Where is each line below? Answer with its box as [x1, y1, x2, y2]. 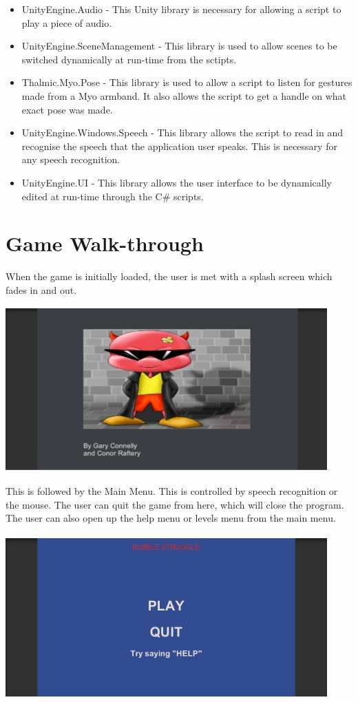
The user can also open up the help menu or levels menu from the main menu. [6, 511, 336, 525]
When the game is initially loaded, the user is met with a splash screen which [6, 269, 333, 284]
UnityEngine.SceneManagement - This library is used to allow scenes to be [21, 39, 337, 53]
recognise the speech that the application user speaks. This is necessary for [21, 138, 337, 153]
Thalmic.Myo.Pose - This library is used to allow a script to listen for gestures [21, 75, 352, 89]
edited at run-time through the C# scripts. [21, 189, 204, 203]
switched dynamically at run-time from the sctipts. [21, 52, 237, 66]
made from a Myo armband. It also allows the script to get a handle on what [21, 88, 347, 103]
